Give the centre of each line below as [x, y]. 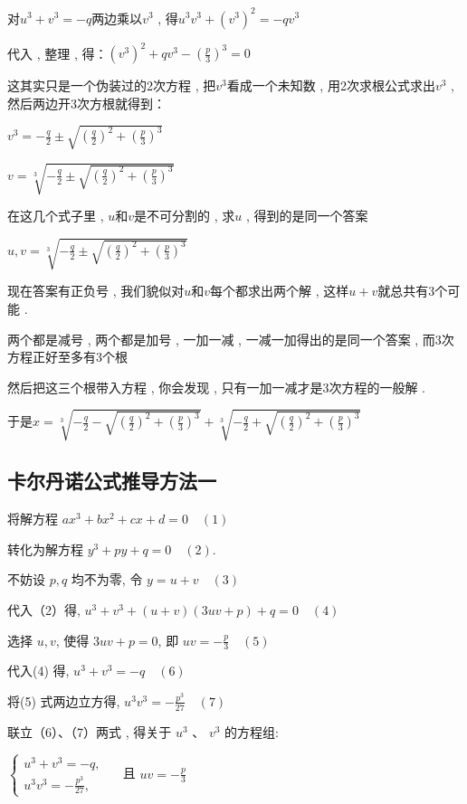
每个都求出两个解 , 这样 [280, 291]
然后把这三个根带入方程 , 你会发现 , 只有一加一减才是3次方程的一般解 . [216, 387]
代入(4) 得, [38, 671]
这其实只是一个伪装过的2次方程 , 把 [112, 85]
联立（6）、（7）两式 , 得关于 [90, 731]
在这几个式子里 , [56, 216]
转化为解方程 [45, 549]
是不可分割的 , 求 [185, 216]
